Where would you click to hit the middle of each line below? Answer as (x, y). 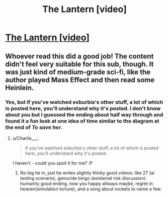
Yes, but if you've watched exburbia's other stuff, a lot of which (84, 102)
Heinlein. (20, 87)
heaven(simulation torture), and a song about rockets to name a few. (91, 189)
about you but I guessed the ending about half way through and (84, 114)
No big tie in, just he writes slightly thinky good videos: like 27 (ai (87, 173)
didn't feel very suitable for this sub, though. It (79, 64)
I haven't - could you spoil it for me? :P (53, 163)
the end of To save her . (34, 127)
